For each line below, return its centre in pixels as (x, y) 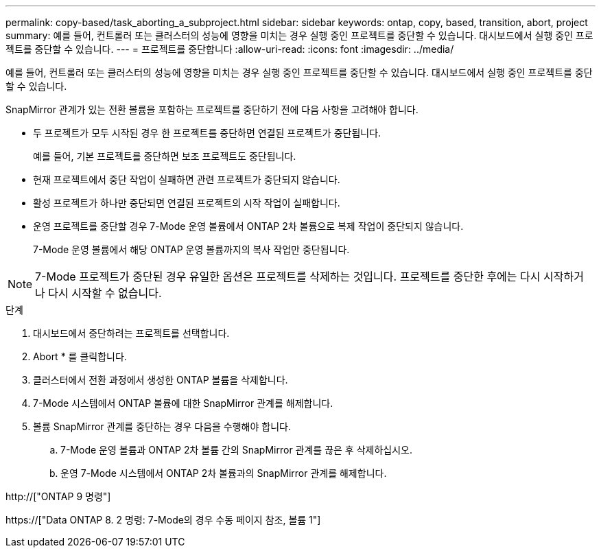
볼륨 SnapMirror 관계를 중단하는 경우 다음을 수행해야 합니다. (162, 426)
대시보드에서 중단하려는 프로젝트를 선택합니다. (131, 333)
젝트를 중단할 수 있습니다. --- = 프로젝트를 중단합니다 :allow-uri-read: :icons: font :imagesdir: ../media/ (230, 49)
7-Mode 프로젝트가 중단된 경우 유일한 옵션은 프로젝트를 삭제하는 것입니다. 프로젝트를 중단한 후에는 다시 (288, 276)
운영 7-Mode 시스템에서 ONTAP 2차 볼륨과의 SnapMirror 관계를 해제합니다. (224, 473)
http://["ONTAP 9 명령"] (58, 496)
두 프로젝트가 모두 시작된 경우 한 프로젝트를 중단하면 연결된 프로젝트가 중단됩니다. (207, 133)
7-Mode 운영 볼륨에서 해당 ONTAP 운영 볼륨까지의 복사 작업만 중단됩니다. (191, 249)
